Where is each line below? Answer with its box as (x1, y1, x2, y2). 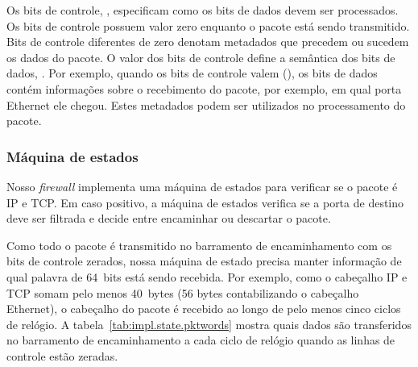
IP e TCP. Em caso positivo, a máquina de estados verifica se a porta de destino (6, 194, 404, 211)
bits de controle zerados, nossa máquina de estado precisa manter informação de (6, 252, 402, 269)
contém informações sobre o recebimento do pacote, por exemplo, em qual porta (6, 80, 402, 97)
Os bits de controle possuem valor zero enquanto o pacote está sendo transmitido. (6, 17, 410, 34)
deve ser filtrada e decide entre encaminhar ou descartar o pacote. (6, 210, 331, 227)
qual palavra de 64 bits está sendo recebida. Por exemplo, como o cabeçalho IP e (6, 268, 408, 285)
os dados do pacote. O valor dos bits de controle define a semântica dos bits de (6, 48, 395, 65)
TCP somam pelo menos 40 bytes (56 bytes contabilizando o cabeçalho (6, 284, 359, 301)
